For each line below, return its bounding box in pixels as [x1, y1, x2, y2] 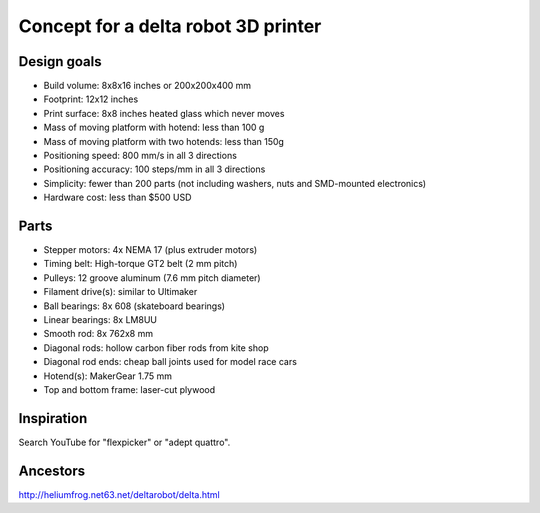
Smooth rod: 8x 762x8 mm [43, 328, 154, 340]
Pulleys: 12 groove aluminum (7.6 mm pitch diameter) [43, 271, 261, 284]
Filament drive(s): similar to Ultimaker [43, 286, 198, 298]
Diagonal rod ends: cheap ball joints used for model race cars [43, 356, 297, 368]
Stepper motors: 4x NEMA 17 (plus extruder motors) [43, 244, 258, 256]
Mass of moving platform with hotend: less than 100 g [43, 121, 265, 134]
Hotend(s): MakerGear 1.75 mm [43, 370, 173, 382]
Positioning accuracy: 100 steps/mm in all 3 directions [43, 163, 266, 175]
